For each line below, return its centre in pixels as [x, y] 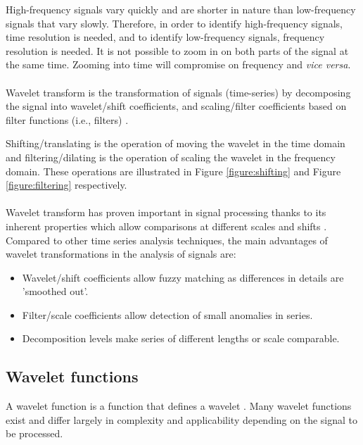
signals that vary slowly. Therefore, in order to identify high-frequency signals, [174, 23]
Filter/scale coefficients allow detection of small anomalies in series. [167, 314]
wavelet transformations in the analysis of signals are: [121, 254]
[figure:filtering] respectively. [66, 185]
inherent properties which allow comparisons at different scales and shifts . [166, 226]
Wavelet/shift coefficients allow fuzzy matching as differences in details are [183, 277]
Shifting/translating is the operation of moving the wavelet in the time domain [176, 143]
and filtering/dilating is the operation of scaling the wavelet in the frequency [171, 157]
